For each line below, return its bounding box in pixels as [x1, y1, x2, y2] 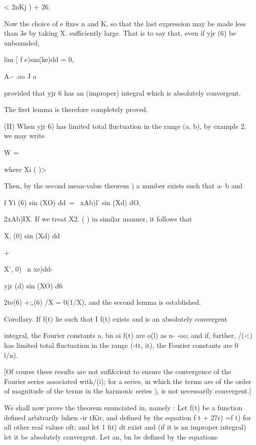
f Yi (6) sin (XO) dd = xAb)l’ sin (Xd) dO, [4, 197, 141, 207]
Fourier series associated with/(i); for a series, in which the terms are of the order [4, 376, 252, 386]
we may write [4, 130, 45, 141]
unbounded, [4, 37, 40, 48]
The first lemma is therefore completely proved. [4, 104, 148, 114]
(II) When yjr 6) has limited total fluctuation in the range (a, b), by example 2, [4, 120, 247, 131]
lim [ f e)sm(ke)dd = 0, [4, 54, 74, 64]
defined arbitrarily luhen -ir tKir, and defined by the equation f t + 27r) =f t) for [4, 412, 252, 422]
